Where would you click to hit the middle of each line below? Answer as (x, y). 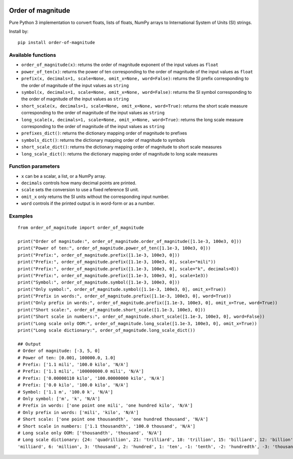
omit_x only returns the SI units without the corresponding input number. (95, 197)
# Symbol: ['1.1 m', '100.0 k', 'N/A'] (65, 392)
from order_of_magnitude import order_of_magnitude (81, 228)
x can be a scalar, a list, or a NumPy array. (64, 176)
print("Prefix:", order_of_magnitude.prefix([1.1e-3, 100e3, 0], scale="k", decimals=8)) (128, 269)
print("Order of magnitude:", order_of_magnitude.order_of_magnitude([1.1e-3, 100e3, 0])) (130, 241)
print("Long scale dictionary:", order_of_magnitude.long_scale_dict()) (106, 330)
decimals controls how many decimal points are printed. (79, 183)
